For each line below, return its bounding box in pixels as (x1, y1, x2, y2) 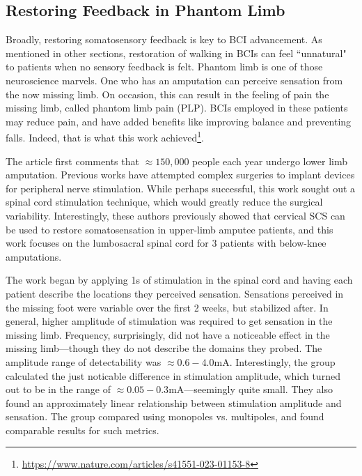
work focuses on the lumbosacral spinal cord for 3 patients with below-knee (6, 236, 326, 250)
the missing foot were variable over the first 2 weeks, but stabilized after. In (6, 300, 329, 314)
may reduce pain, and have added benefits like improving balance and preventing (6, 114, 352, 128)
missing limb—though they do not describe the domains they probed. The (6, 341, 322, 355)
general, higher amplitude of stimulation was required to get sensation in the (6, 314, 333, 328)
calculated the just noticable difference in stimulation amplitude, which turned (6, 368, 340, 383)
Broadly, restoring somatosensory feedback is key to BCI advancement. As (6, 32, 322, 47)
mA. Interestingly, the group (214, 354, 336, 369)
